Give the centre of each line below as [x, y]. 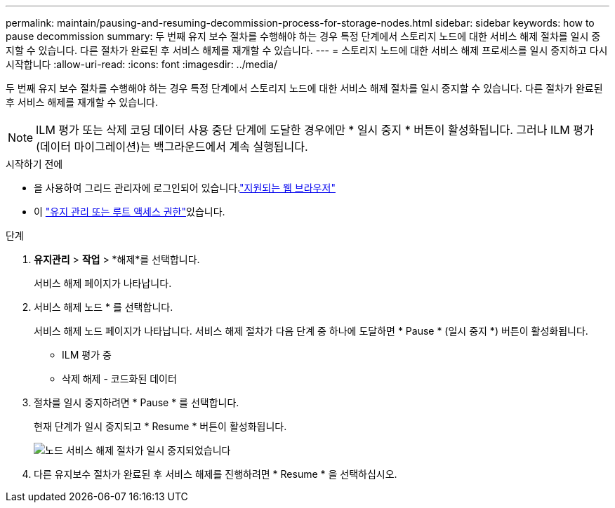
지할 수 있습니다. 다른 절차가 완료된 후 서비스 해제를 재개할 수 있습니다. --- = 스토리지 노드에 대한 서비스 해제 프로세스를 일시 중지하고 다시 [307, 50]
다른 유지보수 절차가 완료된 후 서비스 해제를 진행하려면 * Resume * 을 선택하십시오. [216, 474]
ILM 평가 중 [87, 355]
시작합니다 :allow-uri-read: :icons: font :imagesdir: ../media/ [142, 64]
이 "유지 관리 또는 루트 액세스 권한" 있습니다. [130, 212]
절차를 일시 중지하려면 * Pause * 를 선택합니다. [137, 402]
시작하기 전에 [34, 164]
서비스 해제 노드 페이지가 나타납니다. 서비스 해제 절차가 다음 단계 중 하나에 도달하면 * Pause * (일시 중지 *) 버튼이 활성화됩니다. [311, 331]
